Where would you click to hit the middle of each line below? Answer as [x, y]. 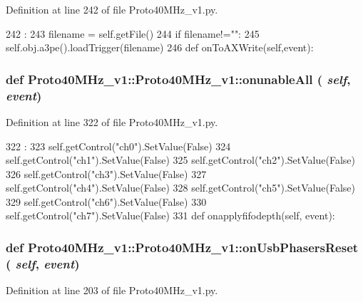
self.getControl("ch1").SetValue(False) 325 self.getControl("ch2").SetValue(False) [180, 160]
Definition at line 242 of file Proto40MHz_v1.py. [112, 9]
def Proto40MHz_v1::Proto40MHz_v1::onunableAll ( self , [178, 79]
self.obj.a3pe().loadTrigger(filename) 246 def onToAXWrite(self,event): [160, 47]
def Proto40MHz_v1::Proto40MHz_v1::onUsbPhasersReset [182, 247]
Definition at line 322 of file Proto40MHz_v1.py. [112, 121]
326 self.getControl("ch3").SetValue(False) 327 [106, 173]
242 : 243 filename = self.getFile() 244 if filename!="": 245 [133, 33]
